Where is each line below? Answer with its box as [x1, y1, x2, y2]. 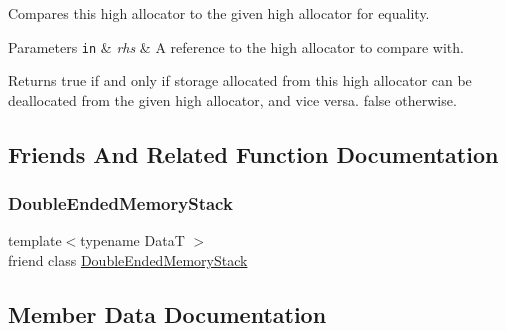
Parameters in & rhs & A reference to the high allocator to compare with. [8, 36, 464, 57]
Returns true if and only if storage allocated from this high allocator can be [8, 70, 472, 91]
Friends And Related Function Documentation [8, 138, 499, 169]
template [8, 230, 62, 251]
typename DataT [80, 230, 185, 251]
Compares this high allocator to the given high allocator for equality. [8, 3, 430, 23]
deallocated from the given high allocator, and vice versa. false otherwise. [8, 89, 457, 110]
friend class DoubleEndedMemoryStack [8, 250, 248, 271]
